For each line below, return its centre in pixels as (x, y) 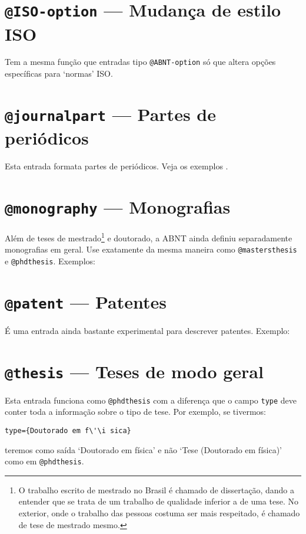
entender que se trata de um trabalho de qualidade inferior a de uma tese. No (158, 501)
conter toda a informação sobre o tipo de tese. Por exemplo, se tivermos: (135, 412)
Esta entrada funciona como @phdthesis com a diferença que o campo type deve (151, 400)
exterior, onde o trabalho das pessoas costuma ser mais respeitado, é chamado (159, 512)
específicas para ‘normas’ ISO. (59, 73)
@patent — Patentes (86, 301)
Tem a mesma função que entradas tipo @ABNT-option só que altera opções (140, 62)
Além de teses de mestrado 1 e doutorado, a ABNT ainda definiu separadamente (149, 237)
